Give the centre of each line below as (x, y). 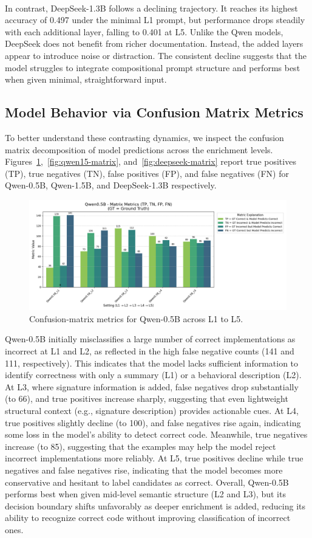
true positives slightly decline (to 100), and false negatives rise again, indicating (153, 422)
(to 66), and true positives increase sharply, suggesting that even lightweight (147, 398)
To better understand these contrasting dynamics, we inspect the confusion (144, 137)
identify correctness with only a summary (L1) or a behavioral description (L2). (153, 375)
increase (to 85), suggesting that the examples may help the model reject (141, 446)
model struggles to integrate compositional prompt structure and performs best (153, 67)
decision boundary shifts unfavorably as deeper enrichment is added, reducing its (155, 505)
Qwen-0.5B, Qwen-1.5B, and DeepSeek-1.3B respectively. (111, 185)
